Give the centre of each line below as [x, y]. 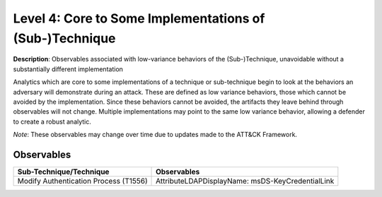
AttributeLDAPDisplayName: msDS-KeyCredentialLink [245, 181]
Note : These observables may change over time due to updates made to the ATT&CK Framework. [155, 135]
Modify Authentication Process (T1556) [82, 181]
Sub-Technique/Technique [63, 172]
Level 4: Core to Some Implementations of [139, 18]
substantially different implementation [68, 69]
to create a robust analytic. [52, 121]
